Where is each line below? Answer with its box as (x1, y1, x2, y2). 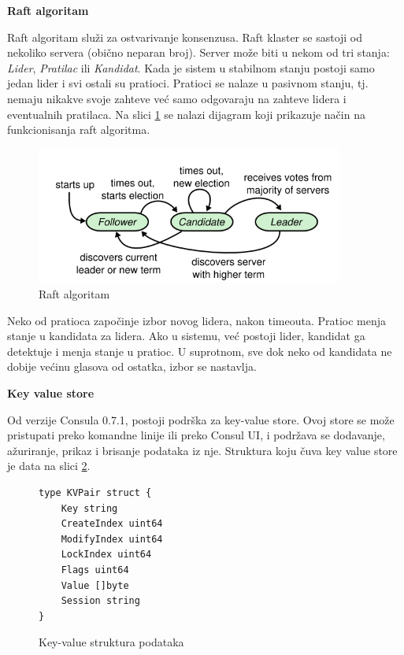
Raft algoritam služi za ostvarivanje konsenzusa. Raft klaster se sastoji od (7, 28, 363, 45)
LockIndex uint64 (61, 549, 152, 561)
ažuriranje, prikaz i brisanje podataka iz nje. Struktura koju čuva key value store (7, 442, 398, 458)
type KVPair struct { (39, 487, 152, 498)
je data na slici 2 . (7, 457, 91, 474)
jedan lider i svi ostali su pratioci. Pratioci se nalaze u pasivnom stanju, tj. (7, 75, 369, 91)
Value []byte (61, 579, 129, 591)
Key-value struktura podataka (39, 634, 184, 650)
